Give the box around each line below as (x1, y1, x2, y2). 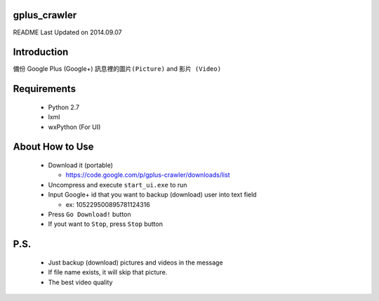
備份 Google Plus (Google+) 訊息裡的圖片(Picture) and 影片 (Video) (13, 65, 221, 73)
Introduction (13, 46, 69, 58)
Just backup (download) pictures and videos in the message (48, 258, 224, 267)
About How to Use (13, 141, 94, 153)
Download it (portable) (48, 161, 114, 170)
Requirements (13, 83, 77, 95)
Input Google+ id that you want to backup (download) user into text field (48, 190, 257, 199)
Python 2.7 (48, 102, 80, 112)
